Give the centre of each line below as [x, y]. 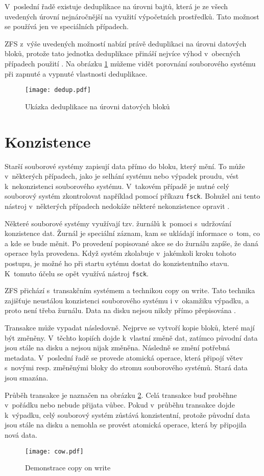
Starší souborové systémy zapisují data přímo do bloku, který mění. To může [125, 166]
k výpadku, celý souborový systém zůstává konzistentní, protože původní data [127, 414]
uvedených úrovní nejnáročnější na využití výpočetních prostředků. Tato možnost [132, 16]
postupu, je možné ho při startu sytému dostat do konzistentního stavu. [117, 263]
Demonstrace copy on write [68, 468]
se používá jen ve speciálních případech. [67, 26]
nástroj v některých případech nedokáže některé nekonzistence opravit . [117, 206]
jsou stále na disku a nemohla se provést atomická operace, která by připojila [126, 425]
